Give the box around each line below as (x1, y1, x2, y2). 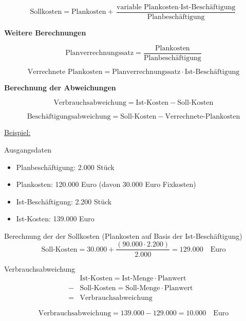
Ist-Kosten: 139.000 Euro (16, 213, 94, 224)
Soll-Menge (125, 285, 160, 292)
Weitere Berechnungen (4, 27, 86, 38)
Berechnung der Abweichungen (4, 82, 116, 92)
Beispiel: (4, 127, 31, 138)
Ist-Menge (122, 275, 154, 282)
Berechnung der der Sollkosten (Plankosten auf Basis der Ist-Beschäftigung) (4, 230, 242, 241)
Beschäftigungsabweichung (27, 113, 111, 121)
